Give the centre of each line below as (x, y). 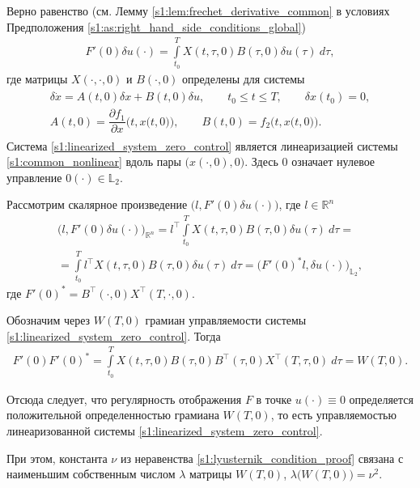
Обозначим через (49, 320)
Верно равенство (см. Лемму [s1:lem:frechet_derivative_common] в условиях (198, 11)
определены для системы (244, 78)
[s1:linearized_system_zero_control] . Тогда (114, 335)
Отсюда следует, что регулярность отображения (124, 399)
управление (34, 177)
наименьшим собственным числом (91, 474)
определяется (381, 399)
